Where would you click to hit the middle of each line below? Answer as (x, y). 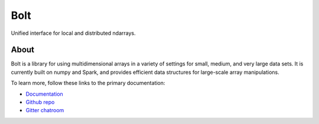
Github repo (40, 102)
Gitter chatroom (45, 110)
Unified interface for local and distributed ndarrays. (73, 33)
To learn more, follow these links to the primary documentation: (88, 83)
